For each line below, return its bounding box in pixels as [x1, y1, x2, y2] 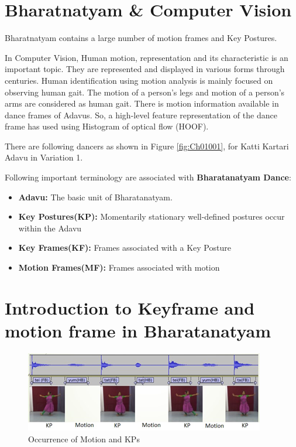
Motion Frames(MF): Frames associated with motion [18, 261, 220, 274]
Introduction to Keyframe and [5, 295, 255, 319]
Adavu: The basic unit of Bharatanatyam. [18, 190, 173, 203]
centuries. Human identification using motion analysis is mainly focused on [5, 74, 273, 86]
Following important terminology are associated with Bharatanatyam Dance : [5, 171, 291, 183]
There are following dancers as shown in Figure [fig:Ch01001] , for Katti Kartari [5, 139, 289, 152]
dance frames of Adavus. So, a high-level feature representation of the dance [5, 108, 277, 121]
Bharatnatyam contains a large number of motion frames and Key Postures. [5, 32, 277, 44]
